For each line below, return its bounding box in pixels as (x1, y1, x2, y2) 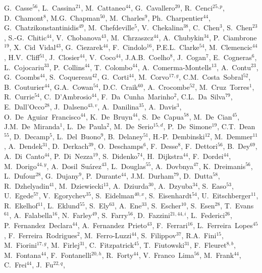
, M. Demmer (210, 131, 253, 141)
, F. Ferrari (152, 220, 188, 231)
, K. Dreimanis (198, 160, 246, 171)
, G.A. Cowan (49, 81, 93, 92)
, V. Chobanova (51, 32, 101, 42)
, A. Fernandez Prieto (77, 220, 147, 231)
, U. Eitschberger (197, 190, 251, 201)
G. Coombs (4, 72, 40, 82)
